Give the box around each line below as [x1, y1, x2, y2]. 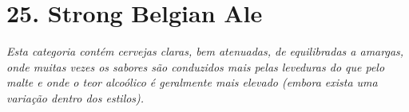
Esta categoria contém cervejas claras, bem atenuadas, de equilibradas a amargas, [6, 43, 404, 60]
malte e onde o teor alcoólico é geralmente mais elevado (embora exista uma [6, 74, 378, 91]
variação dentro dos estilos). [6, 89, 145, 106]
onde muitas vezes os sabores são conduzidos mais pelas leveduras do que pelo [6, 58, 385, 75]
